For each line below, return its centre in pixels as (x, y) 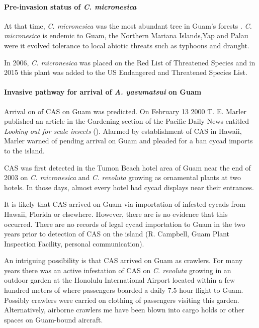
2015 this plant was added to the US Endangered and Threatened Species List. (126, 72)
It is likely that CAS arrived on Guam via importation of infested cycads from (125, 204)
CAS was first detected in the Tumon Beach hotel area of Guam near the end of (127, 167)
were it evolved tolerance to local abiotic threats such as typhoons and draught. (127, 45)
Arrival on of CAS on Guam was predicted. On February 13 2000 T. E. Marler (125, 111)
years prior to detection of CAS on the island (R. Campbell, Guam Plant (117, 234)
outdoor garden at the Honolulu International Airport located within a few (120, 280)
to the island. (24, 150)
